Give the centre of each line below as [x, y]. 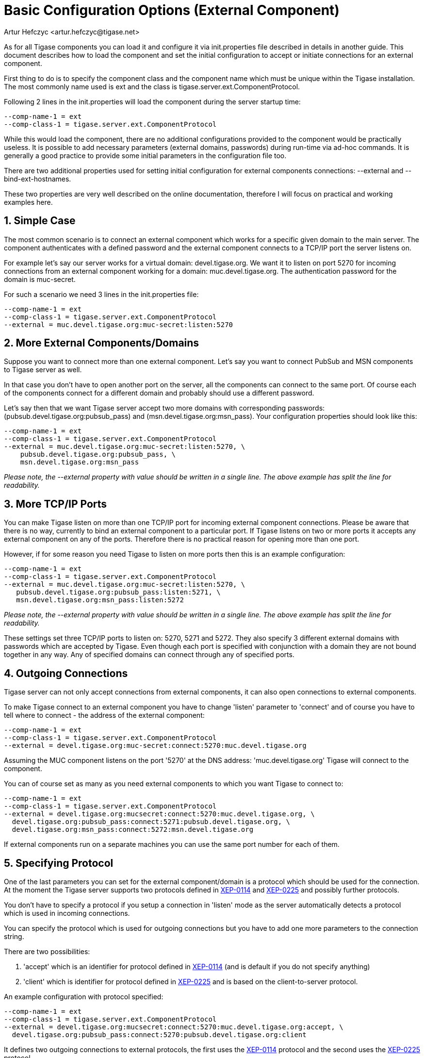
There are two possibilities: [47, 951]
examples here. [28, 202]
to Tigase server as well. [43, 370]
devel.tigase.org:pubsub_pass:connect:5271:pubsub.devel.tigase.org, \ [151, 822]
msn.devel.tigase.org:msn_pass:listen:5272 [100, 600]
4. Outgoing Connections [66, 673]
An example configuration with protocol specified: [84, 996]
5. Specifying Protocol [59, 863]
